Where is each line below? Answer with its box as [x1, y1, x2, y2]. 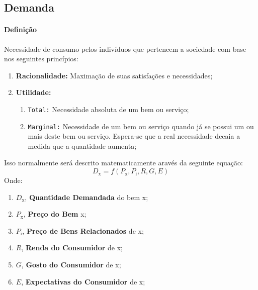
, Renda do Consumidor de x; [21, 242, 123, 253]
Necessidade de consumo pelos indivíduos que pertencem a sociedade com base [4, 43, 246, 54]
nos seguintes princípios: [4, 53, 78, 64]
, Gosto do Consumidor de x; [21, 259, 121, 270]
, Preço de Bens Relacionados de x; [22, 225, 144, 236]
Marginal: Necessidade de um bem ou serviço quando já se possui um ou [28, 121, 254, 131]
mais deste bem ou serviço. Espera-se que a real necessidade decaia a [28, 131, 240, 141]
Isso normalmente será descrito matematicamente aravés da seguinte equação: [4, 157, 243, 168]
